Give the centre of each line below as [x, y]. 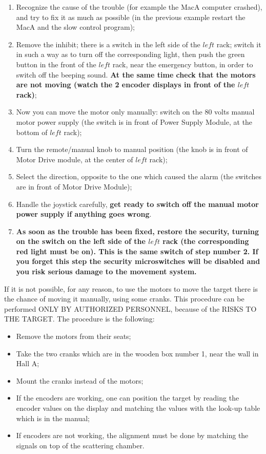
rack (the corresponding [206, 241]
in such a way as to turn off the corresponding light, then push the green [130, 54]
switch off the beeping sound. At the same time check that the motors [136, 74]
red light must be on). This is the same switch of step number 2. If [137, 251]
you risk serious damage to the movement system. [106, 271]
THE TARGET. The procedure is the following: [79, 319]
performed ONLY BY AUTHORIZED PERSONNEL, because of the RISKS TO [130, 308]
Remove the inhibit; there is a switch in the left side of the [108, 44]
